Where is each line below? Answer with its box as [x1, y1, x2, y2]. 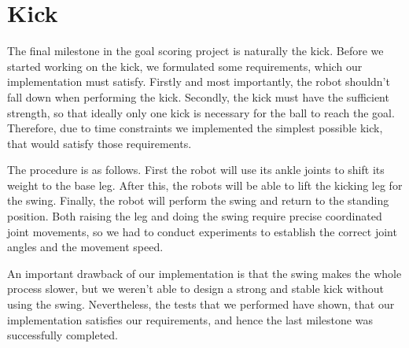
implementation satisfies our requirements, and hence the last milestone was [7, 311, 373, 328]
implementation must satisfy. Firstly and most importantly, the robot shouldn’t [7, 73, 390, 90]
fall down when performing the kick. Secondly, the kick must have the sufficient [7, 88, 389, 105]
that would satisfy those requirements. [7, 135, 192, 151]
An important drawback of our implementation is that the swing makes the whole [7, 265, 402, 281]
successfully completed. [7, 327, 118, 343]
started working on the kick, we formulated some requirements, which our [7, 57, 363, 74]
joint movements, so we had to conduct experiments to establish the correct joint [7, 223, 397, 239]
